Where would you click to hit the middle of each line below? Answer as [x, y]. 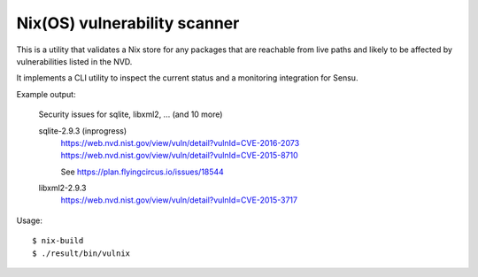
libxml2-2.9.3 [62, 188]
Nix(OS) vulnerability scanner [128, 23]
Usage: [30, 220]
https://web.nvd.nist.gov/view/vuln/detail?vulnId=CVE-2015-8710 [179, 156]
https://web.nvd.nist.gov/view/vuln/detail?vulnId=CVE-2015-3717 [179, 200]
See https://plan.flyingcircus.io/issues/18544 [143, 172]
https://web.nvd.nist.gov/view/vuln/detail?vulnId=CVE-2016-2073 [180, 142]
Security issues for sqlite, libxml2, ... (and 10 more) [131, 114]
